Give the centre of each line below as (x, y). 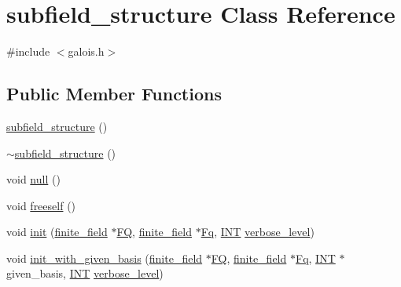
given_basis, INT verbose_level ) (85, 273)
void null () (33, 179)
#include (28, 51)
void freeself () (41, 205)
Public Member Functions (114, 94)
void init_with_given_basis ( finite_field (105, 258)
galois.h (86, 51)
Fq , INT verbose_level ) (258, 232)
